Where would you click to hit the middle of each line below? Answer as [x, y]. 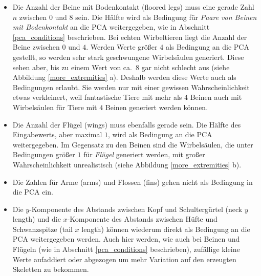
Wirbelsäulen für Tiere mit [55, 107]
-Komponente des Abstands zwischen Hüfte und [142, 219]
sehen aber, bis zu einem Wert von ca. [72, 67]
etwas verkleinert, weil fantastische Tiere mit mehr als [97, 97]
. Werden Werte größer [122, 47]
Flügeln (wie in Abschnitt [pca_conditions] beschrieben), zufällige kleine [126, 249]
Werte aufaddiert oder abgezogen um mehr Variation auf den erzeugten [124, 259]
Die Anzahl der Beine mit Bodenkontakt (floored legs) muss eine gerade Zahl [133, 7]
